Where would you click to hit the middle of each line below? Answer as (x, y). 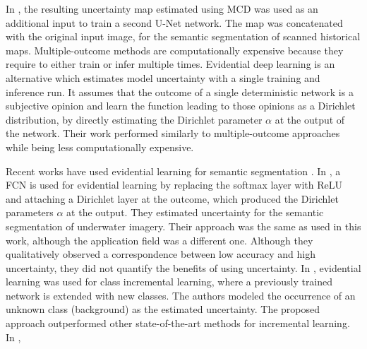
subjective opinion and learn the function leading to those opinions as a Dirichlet (181, 106)
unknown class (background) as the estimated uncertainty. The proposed (163, 309)
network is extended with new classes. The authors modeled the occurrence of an (181, 295)
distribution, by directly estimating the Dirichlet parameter (134, 119)
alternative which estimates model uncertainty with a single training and (163, 77)
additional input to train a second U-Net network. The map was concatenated (174, 22)
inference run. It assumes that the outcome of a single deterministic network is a (180, 91)
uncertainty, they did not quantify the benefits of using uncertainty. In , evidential (183, 267)
